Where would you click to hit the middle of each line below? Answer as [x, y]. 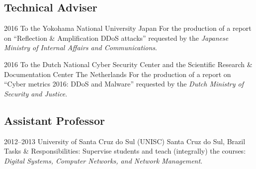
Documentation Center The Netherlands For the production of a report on [118, 74]
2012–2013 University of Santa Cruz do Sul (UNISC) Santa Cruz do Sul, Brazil [125, 141]
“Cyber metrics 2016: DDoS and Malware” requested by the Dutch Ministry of [124, 84]
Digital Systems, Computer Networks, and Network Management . [103, 160]
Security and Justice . [36, 93]
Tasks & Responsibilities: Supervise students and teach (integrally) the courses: [125, 151]
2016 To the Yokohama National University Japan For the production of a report [128, 28]
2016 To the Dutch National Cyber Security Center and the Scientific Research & [128, 64]
